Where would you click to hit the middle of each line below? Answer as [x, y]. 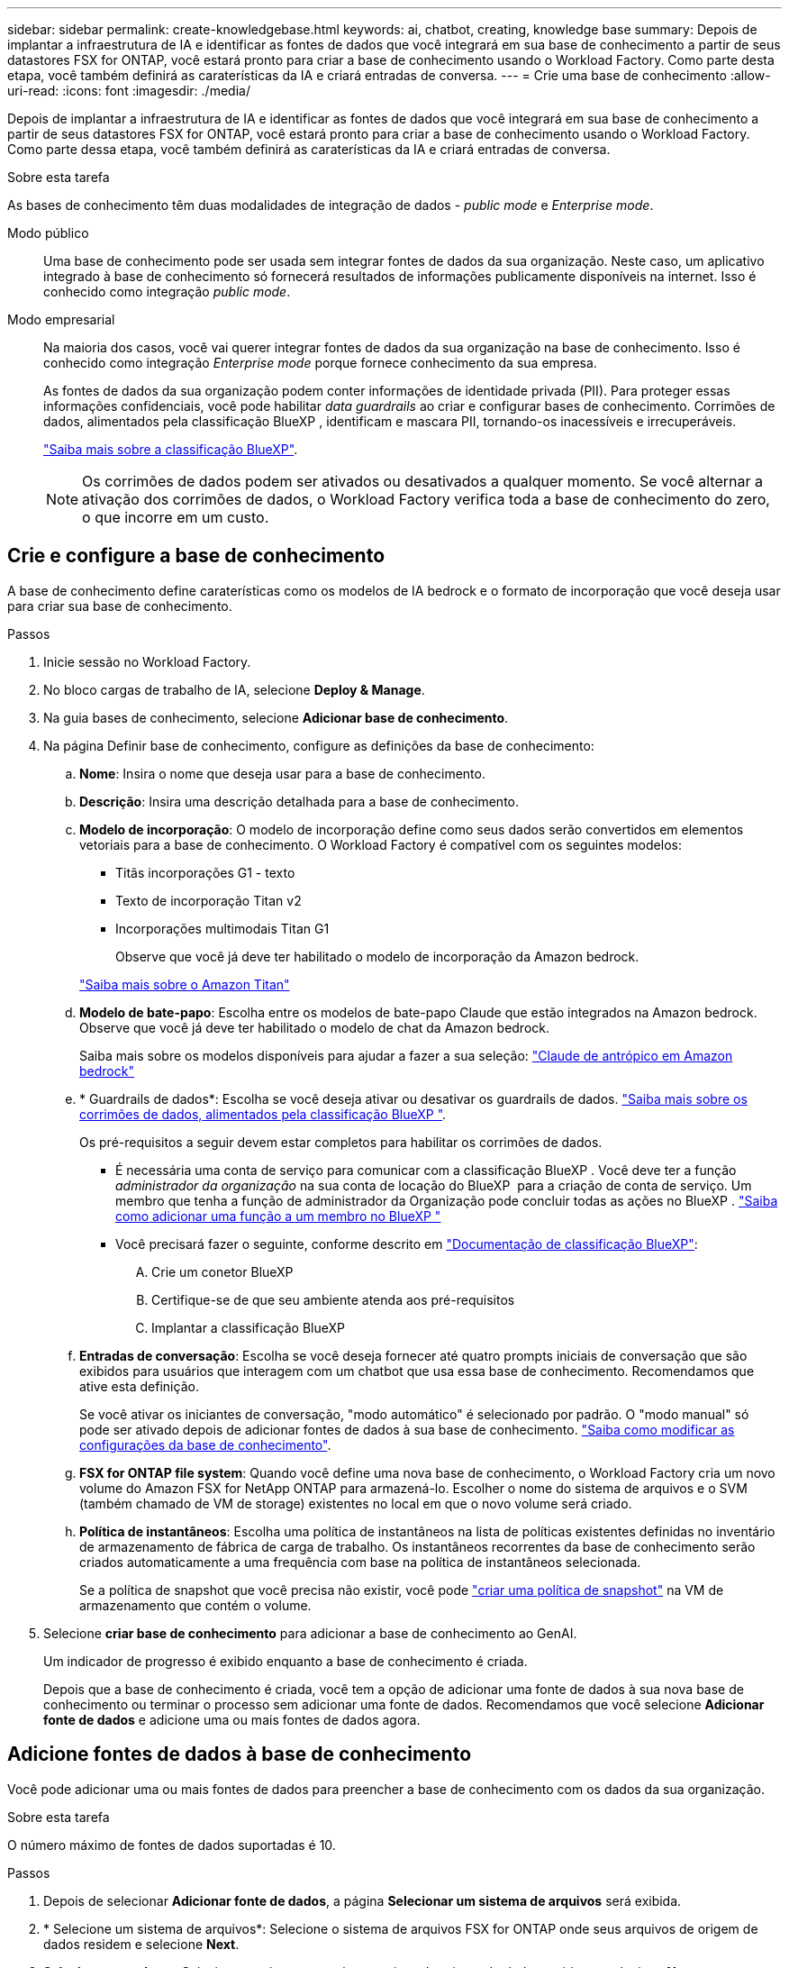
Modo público [48, 233]
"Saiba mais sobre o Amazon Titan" [185, 984]
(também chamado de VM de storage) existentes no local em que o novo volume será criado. [356, 1503]
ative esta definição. [139, 1386]
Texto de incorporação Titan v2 [209, 900]
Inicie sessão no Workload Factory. [147, 661]
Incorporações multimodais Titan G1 [222, 928]
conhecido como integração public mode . [167, 292]
